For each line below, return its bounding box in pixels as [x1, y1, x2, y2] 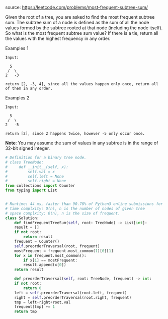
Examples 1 [5, 45, 29, 51]
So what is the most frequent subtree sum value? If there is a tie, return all [5, 30, 158, 36]
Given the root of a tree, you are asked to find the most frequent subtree [5, 14, 155, 20]
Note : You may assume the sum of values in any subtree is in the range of [5, 140, 158, 146]
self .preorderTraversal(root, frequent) [14, 243, 100, 249]
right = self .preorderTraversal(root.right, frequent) [14, 295, 132, 300]
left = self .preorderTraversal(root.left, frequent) [14, 290, 127, 295]
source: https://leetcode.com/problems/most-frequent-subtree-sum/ [5, 5, 148, 10]
